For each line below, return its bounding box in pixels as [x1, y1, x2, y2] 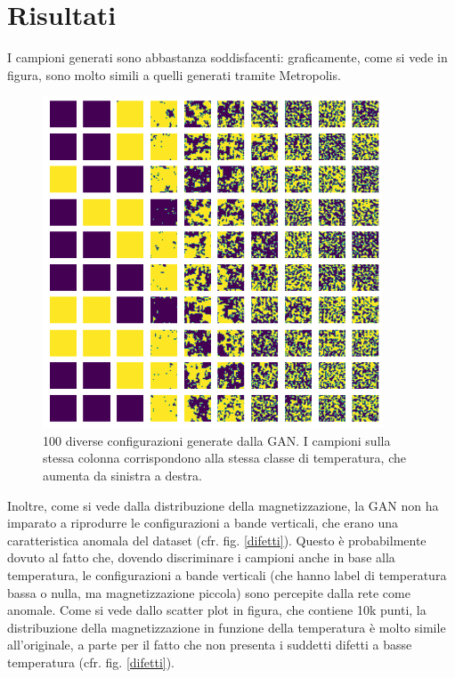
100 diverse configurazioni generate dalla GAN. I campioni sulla [43, 431, 391, 449]
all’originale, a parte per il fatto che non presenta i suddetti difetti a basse [7, 635, 412, 654]
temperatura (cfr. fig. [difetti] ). [7, 652, 175, 671]
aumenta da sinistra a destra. [43, 466, 202, 485]
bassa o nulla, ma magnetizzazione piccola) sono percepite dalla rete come [7, 583, 410, 601]
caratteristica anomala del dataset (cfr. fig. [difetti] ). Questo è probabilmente [7, 530, 427, 549]
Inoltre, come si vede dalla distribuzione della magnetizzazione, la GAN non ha [7, 496, 439, 514]
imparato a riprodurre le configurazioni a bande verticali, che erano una [7, 513, 399, 532]
